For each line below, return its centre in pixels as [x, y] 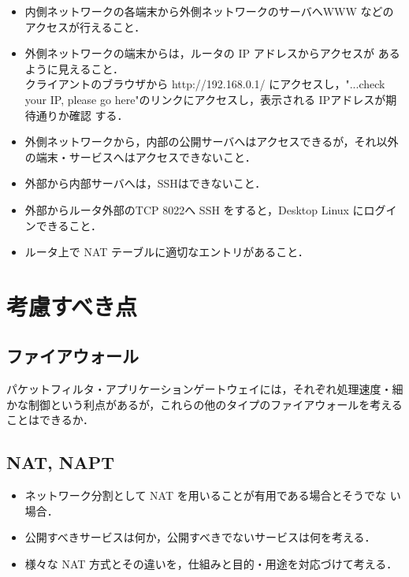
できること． [69, 225]
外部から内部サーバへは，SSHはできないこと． [145, 183]
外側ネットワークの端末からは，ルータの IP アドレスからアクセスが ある [212, 53]
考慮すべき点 [72, 305]
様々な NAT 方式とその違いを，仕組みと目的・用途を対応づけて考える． [211, 564]
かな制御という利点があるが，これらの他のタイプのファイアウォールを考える [204, 404]
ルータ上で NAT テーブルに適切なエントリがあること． [167, 252]
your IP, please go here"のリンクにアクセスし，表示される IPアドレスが [205, 99]
